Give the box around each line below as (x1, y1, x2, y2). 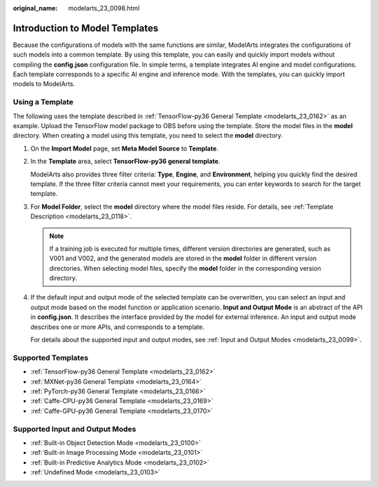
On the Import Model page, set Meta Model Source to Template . (30, 144, 218, 153)
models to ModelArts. (13, 80, 76, 88)
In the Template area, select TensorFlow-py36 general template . (30, 157, 220, 166)
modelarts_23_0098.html (68, 4, 140, 12)
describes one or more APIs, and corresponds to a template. (30, 323, 205, 331)
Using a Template (13, 97, 73, 107)
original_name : (13, 4, 58, 12)
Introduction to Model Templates (13, 22, 159, 34)
